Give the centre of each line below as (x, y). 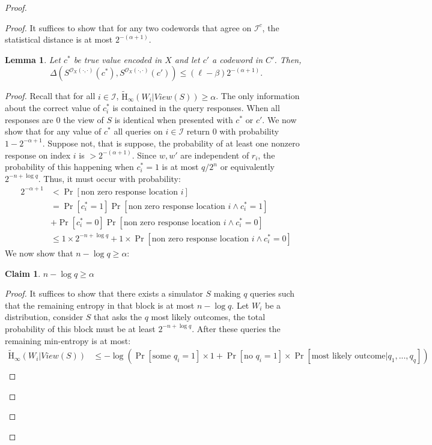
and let (187, 59)
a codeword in (238, 59)
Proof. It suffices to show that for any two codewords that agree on (128, 27)
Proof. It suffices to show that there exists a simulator (104, 293)
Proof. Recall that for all (50, 96)
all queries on (138, 131)
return (198, 131)
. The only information (258, 96)
